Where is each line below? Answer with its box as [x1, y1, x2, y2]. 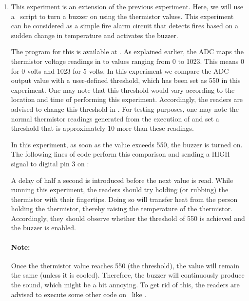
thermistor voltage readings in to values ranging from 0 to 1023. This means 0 [11, 56, 244, 66]
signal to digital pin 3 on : [11, 158, 89, 168]
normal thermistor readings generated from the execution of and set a [11, 113, 219, 123]
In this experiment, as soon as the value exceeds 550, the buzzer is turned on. [11, 139, 243, 149]
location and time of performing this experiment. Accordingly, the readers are [11, 94, 243, 104]
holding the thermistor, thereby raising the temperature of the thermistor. [11, 203, 232, 214]
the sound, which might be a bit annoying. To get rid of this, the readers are [11, 280, 240, 290]
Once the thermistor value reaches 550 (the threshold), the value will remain [11, 260, 240, 270]
